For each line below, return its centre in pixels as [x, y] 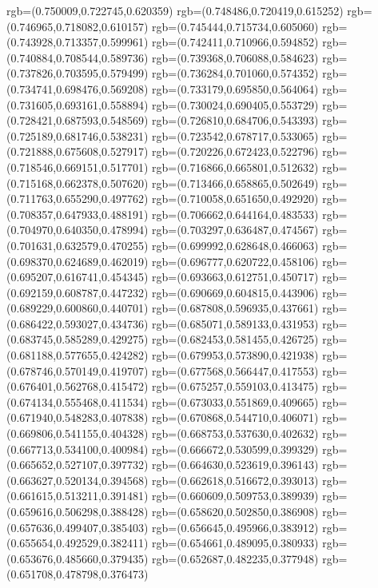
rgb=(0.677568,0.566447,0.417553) [235, 370]
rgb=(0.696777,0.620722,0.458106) [235, 261]
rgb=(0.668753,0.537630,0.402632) [235, 433]
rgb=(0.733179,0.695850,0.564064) [235, 88]
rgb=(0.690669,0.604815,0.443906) [235, 292]
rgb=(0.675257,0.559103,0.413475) [235, 386]
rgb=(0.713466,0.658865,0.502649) [235, 183]
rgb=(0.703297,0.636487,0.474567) [235, 230]
